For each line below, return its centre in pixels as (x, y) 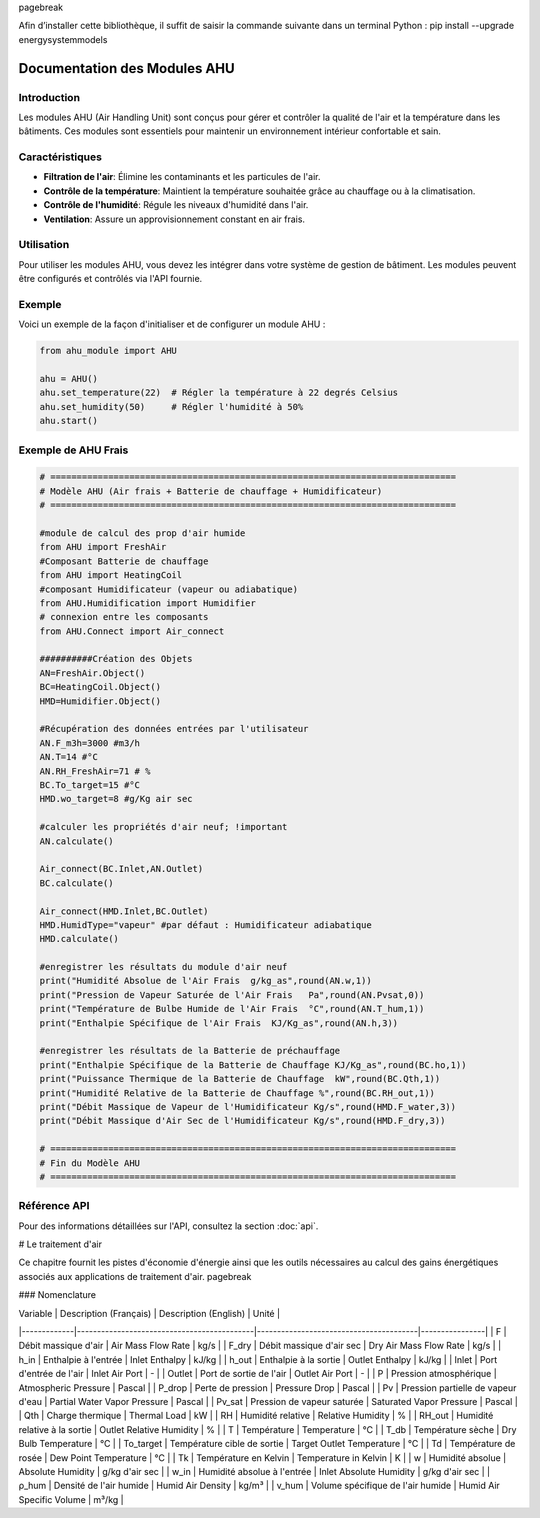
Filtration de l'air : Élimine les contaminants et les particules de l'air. (182, 177)
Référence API (54, 1206)
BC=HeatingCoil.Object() (100, 687)
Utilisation (44, 245)
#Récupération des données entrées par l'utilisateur (174, 729)
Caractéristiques (60, 157)
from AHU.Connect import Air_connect (132, 631)
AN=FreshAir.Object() (92, 673)
